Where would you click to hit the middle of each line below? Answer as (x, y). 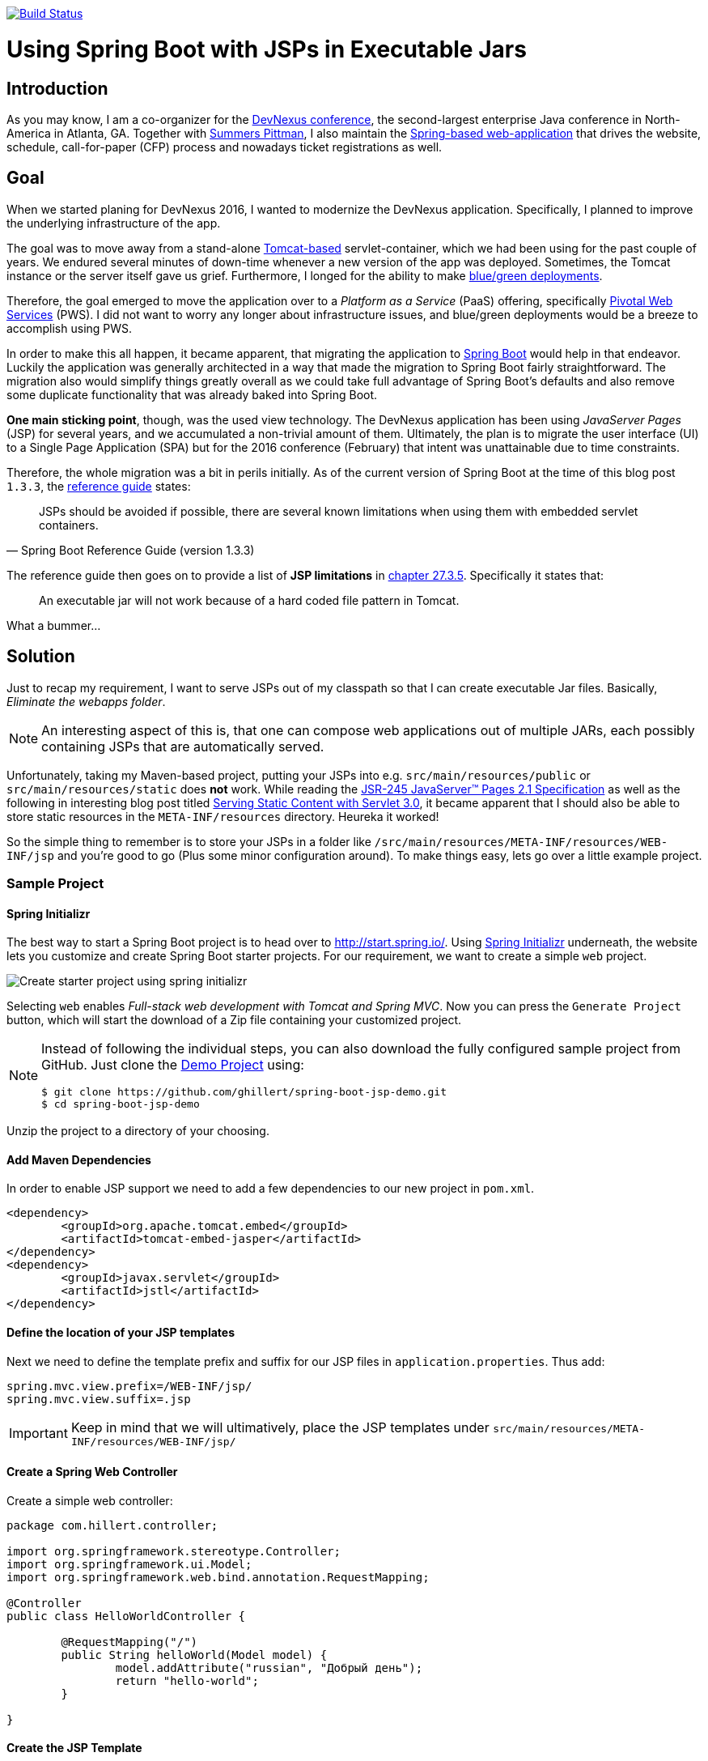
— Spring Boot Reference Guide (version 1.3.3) (131, 550)
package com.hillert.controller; (112, 1525)
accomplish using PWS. (70, 328)
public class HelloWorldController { (126, 1616)
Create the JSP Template (74, 1748)
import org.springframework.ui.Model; (129, 1564)
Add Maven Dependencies (79, 1159)
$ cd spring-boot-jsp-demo (121, 1104)
